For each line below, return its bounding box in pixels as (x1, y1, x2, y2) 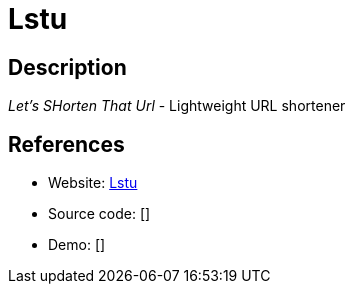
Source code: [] (48, 205, 151, 223)
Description (8, 54, 127, 80)
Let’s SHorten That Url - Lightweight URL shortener (8, 97, 346, 115)
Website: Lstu (48, 174, 138, 192)
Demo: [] (48, 236, 106, 254)
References (8, 131, 125, 157)
